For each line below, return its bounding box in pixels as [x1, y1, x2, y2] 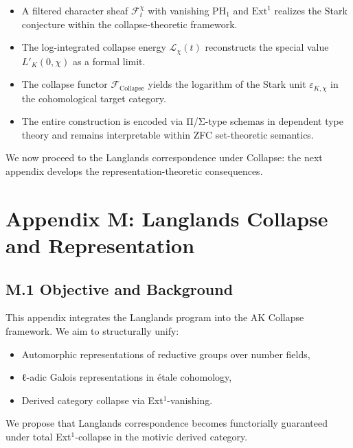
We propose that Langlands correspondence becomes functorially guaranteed [5, 416, 328, 430]
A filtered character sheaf [21, 3, 128, 17]
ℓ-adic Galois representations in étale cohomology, [21, 370, 232, 384]
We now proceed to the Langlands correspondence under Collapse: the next [5, 150, 323, 165]
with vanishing [148, 3, 209, 17]
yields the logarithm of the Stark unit [148, 77, 306, 91]
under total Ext [5, 429, 71, 443]
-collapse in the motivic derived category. [75, 429, 248, 443]
